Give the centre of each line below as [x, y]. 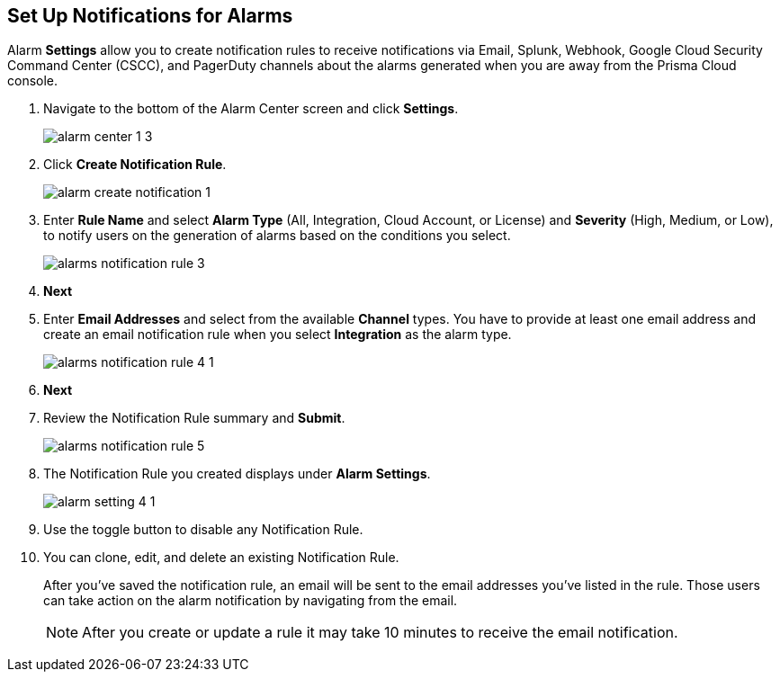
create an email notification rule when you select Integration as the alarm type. [278, 335]
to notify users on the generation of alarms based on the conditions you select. [277, 236]
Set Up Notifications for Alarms [150, 16]
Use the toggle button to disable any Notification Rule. [203, 530]
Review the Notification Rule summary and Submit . [194, 418]
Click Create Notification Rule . [135, 165]
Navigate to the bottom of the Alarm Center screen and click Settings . [251, 109]
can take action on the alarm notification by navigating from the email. [251, 601]
